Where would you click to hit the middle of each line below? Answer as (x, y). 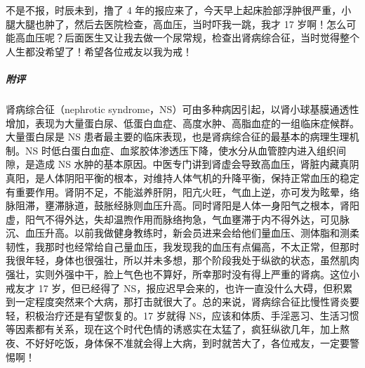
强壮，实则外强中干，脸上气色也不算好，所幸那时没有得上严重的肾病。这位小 (182, 274)
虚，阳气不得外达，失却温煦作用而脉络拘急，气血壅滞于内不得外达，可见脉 (178, 219)
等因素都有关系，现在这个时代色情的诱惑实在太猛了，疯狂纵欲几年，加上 (173, 329)
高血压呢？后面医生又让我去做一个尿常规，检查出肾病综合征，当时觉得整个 (187, 38)
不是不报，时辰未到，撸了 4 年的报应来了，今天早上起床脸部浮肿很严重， (174, 10)
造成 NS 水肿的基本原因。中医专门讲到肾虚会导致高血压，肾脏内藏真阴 (197, 164)
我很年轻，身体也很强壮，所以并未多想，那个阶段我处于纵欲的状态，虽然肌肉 (182, 260)
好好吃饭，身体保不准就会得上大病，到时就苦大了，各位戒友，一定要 (192, 343)
